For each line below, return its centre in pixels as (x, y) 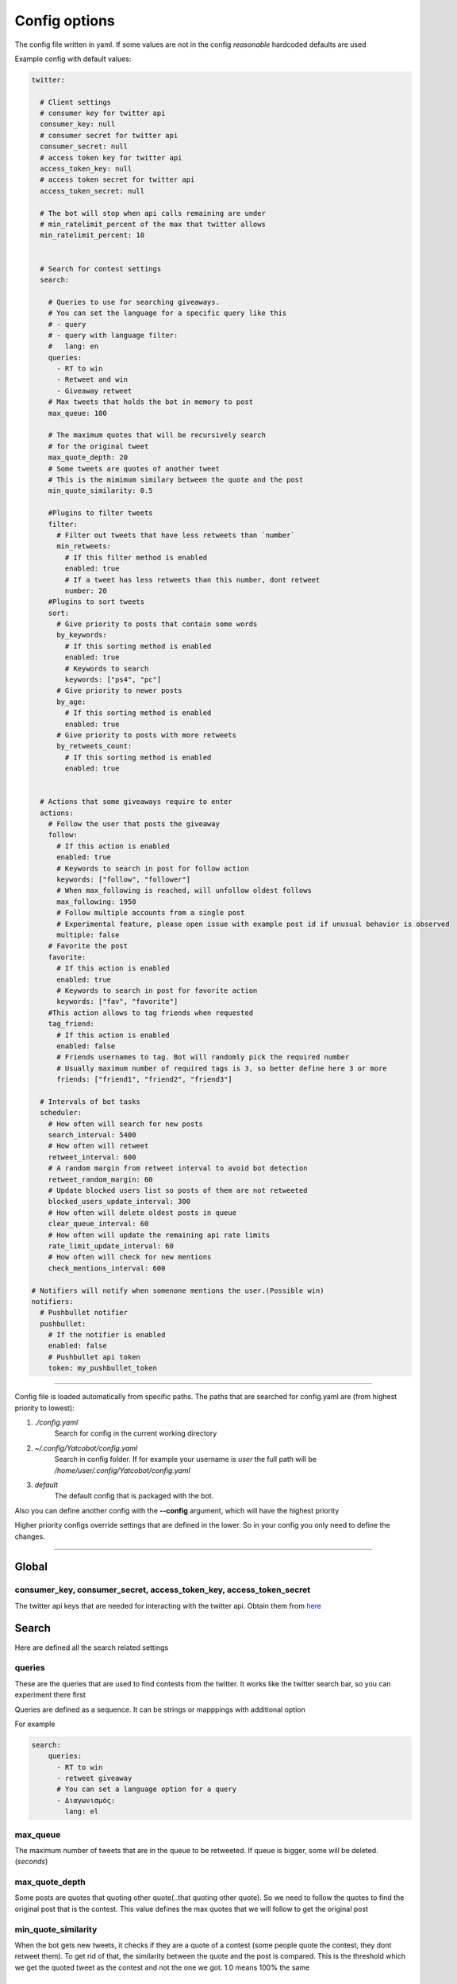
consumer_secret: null (84, 146)
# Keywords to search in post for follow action (153, 868)
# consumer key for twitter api (103, 113)
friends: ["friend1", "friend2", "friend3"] (145, 1080)
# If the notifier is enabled (107, 1335)
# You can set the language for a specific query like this (167, 313)
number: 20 (86, 590)
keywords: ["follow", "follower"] (123, 880)
